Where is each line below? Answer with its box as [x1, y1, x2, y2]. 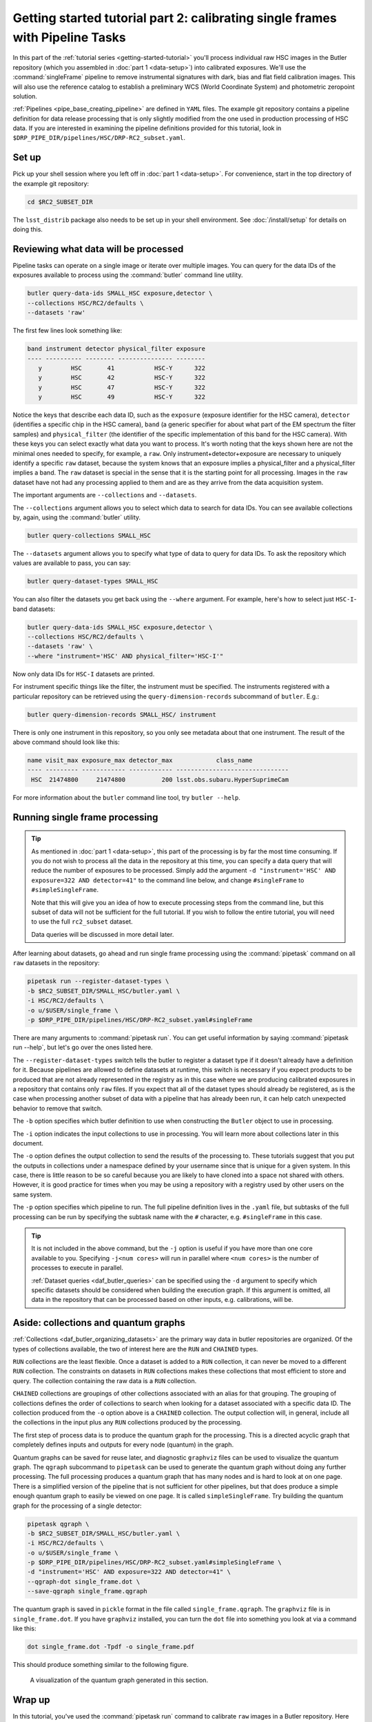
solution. [12, 92, 38, 100]
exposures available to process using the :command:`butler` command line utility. [12, 271, 243, 279]
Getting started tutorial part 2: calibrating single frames [12, 10, 337, 25]
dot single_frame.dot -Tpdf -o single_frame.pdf [27, 1643, 195, 1650]
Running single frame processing [12, 811, 158, 823]
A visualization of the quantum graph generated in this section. [30, 1676, 209, 1684]
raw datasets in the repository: [12, 959, 100, 967]
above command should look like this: [12, 738, 120, 746]
